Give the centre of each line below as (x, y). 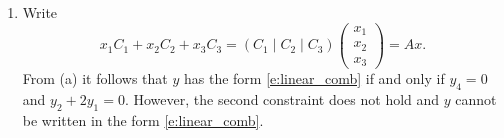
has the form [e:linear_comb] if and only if (314, 78)
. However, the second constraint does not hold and (282, 98)
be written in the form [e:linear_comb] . (143, 119)
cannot (476, 98)
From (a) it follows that (95, 78)
